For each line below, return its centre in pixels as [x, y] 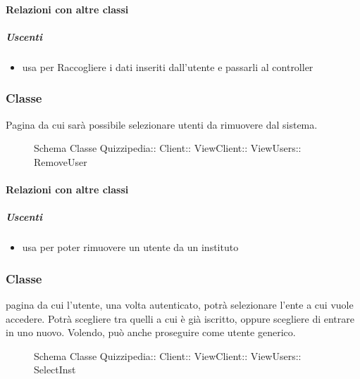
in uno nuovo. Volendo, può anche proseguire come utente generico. [151, 332]
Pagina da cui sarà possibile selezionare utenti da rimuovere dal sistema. [162, 124]
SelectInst [55, 370]
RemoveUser [61, 161]
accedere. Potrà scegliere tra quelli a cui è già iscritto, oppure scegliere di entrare [180, 318]
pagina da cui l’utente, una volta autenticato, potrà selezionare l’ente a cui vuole [180, 304]
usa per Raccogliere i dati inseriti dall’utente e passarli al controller [168, 66]
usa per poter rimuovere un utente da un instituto [130, 247]
